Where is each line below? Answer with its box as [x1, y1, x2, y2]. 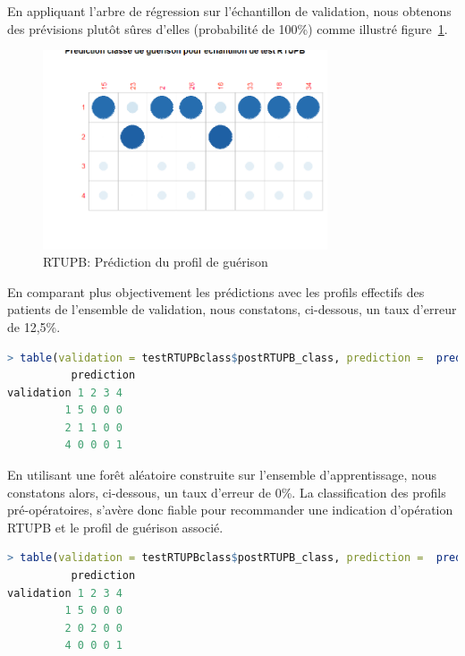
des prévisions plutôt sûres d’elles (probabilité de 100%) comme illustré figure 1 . [7, 19, 448, 38]
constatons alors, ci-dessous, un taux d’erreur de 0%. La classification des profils [7, 482, 446, 501]
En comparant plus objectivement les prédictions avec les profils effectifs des [7, 282, 425, 301]
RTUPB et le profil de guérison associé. [7, 517, 224, 536]
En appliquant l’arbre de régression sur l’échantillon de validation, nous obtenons [7, 2, 452, 20]
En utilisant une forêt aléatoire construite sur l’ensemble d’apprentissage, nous [7, 465, 437, 484]
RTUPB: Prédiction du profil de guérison [43, 252, 268, 271]
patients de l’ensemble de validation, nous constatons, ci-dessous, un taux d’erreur [7, 300, 457, 319]
